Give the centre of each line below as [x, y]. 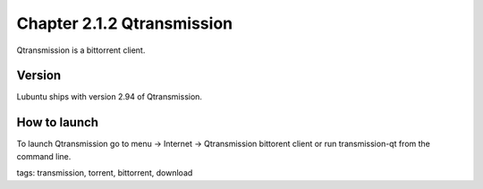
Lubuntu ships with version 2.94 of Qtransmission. [110, 97]
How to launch [57, 122]
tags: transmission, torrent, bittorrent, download [105, 173]
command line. [44, 156]
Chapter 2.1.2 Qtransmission [124, 23]
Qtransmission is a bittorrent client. [81, 50]
